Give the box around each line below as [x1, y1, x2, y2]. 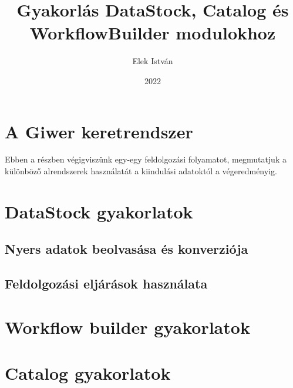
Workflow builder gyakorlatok [5, 314, 250, 339]
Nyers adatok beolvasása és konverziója [5, 240, 248, 258]
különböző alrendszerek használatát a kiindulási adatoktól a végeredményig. [5, 165, 277, 177]
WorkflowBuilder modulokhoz [29, 21, 276, 45]
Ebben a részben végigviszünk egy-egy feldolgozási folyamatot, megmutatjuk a [5, 153, 287, 165]
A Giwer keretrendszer [5, 119, 193, 143]
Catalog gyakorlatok [5, 361, 171, 385]
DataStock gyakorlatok [5, 199, 193, 223]
